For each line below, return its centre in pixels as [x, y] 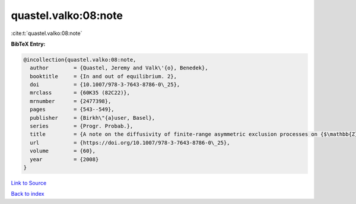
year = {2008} [64, 159]
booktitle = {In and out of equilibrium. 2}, [104, 76]
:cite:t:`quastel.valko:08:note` [47, 33]
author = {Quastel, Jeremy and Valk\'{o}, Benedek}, [119, 68]
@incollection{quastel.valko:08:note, [80, 60]
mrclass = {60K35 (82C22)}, [80, 93]
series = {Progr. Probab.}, [82, 126]
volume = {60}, [63, 151]
